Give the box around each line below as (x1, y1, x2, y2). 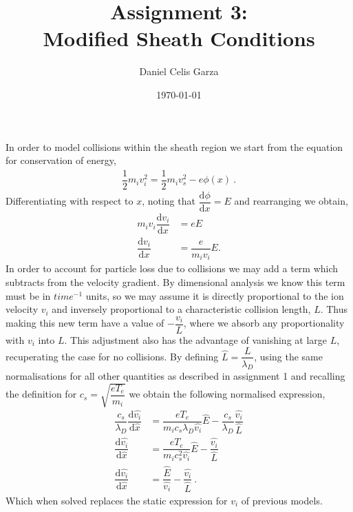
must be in (6, 288, 51, 303)
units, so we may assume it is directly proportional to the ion (85, 288, 344, 303)
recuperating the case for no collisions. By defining (6, 349, 219, 363)
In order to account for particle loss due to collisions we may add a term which (6, 261, 339, 276)
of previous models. (241, 493, 323, 507)
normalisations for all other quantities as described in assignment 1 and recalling (6, 369, 345, 383)
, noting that (142, 194, 195, 208)
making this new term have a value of (6, 316, 164, 330)
